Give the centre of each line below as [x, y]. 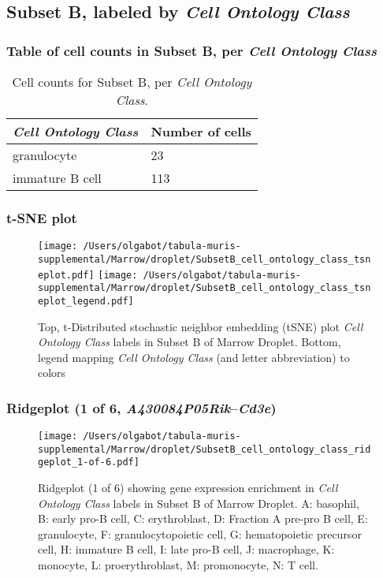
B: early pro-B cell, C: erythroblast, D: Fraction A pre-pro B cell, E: [203, 518]
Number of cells [201, 131]
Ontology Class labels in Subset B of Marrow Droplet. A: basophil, [199, 503]
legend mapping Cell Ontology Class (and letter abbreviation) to [194, 357]
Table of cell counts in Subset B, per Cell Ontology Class [191, 50]
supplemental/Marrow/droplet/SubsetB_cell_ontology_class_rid [205, 449]
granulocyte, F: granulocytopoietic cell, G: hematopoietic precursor [200, 533]
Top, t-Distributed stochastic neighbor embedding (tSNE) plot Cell [201, 326]
